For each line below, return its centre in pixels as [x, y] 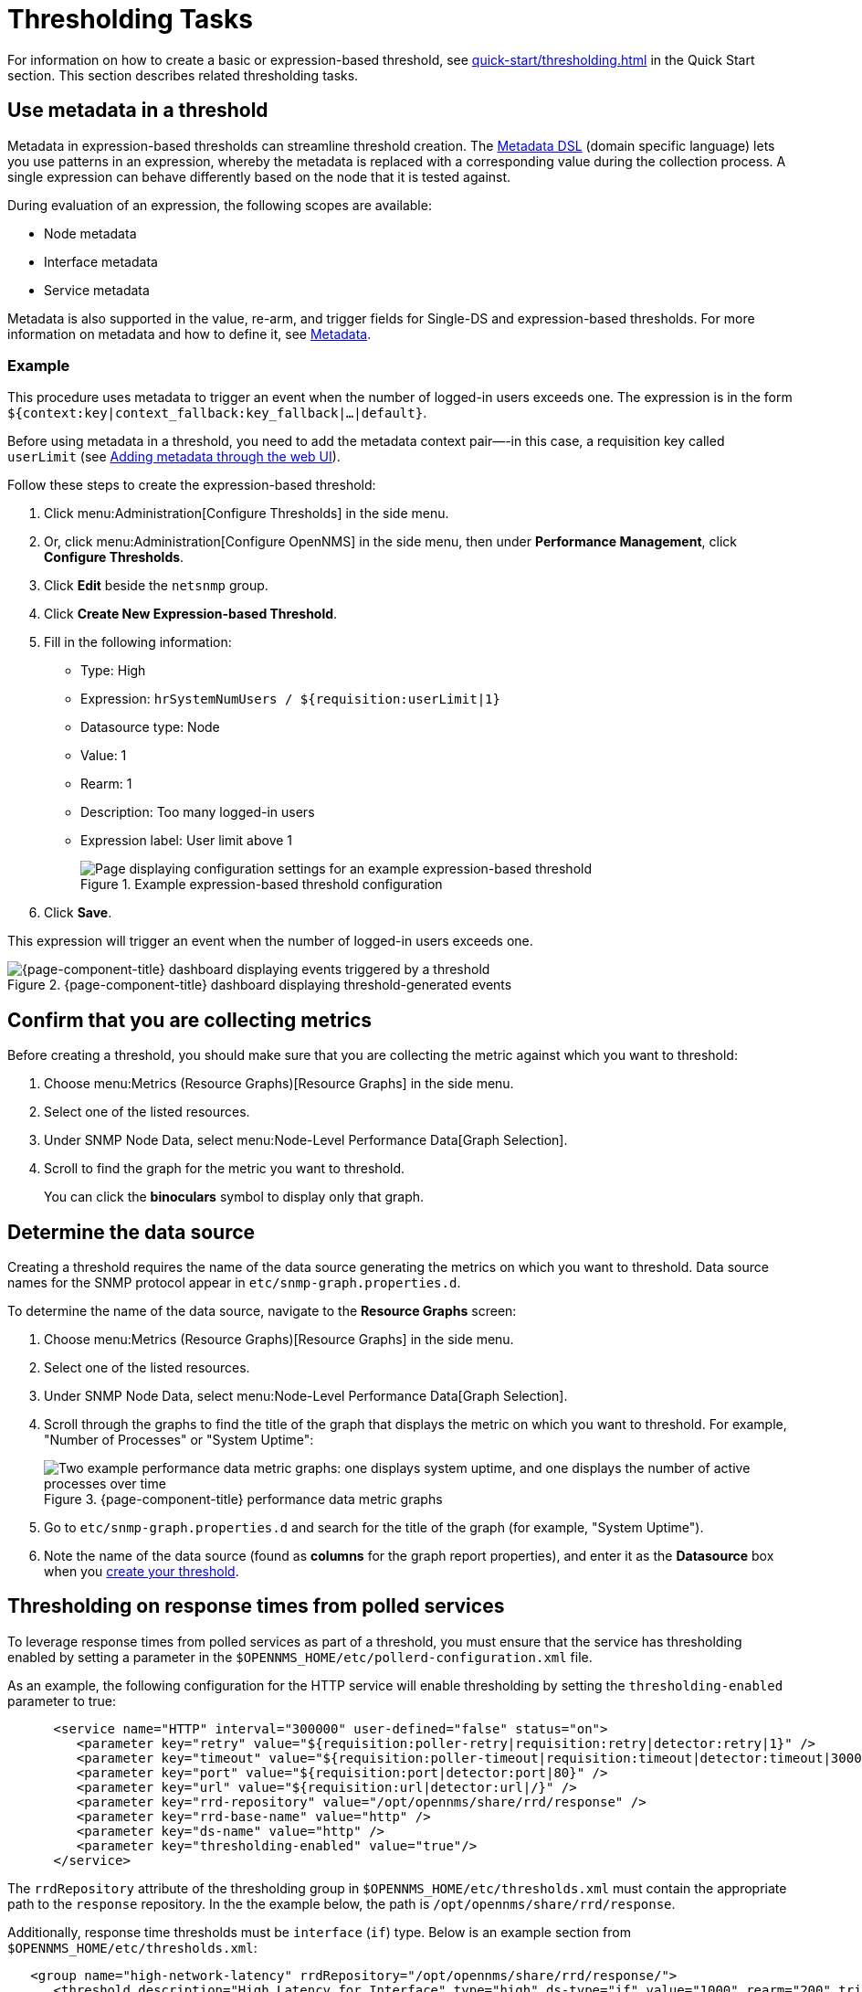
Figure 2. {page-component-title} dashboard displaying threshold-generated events [260, 985]
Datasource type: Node [150, 727]
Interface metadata [101, 261]
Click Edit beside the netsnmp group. [156, 586]
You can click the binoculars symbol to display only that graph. [234, 1197]
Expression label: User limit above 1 [187, 841]
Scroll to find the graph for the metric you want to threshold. [225, 1169]
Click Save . [78, 913]
